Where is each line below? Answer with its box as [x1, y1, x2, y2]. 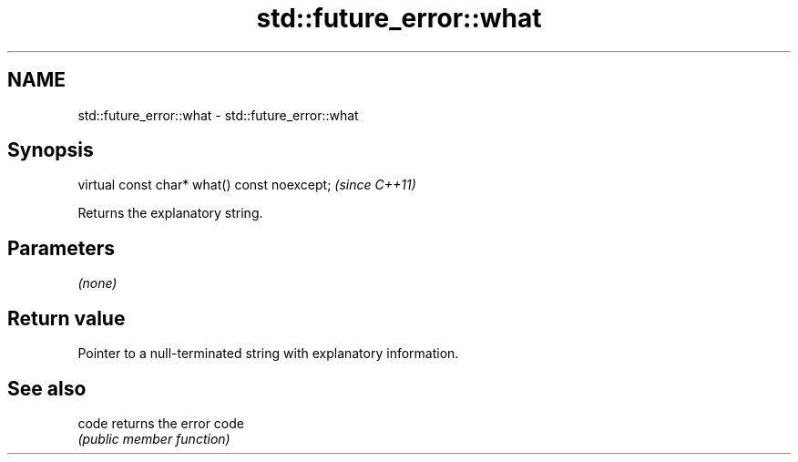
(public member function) [77, 430, 230, 447]
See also [7, 376, 87, 400]
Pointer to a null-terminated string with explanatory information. [77, 345, 459, 362]
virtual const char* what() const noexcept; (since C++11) [77, 177, 416, 193]
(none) [77, 275, 118, 292]
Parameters [7, 236, 115, 260]
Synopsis [7, 139, 94, 162]
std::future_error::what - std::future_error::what [77, 107, 359, 123]
